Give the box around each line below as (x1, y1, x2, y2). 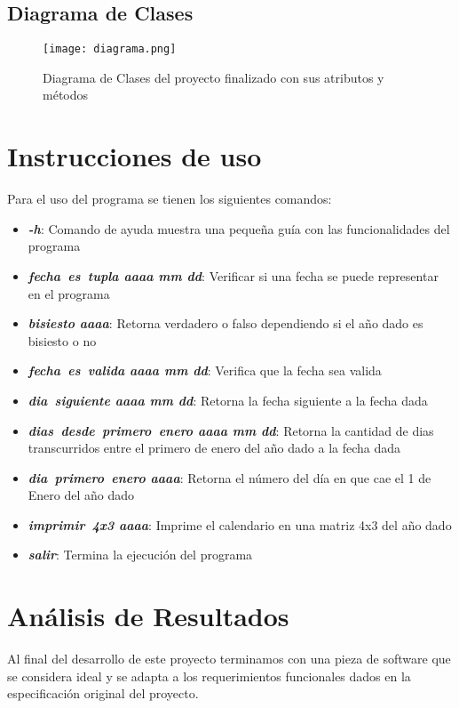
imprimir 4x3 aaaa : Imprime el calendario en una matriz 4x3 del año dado (28, 515, 452, 534)
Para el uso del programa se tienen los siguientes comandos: (7, 189, 332, 208)
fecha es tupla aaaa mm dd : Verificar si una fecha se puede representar (28, 266, 439, 285)
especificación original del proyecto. (7, 684, 199, 703)
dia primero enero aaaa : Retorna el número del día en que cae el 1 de (28, 468, 431, 487)
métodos (43, 85, 89, 104)
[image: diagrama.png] (43, 43, 177, 56)
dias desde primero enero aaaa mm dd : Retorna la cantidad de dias (28, 421, 434, 439)
